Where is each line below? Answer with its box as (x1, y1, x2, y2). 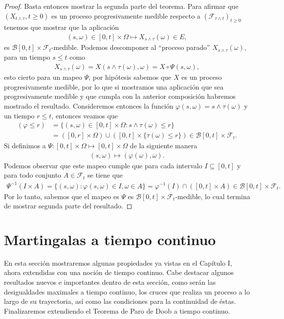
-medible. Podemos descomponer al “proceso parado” (51, 42, 210, 52)
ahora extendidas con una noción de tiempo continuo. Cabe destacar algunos (4, 267, 234, 277)
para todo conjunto (4, 170, 62, 180)
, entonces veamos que (51, 110, 118, 120)
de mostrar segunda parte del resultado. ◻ (4, 201, 132, 211)
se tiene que (87, 170, 123, 180)
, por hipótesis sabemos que (88, 72, 172, 82)
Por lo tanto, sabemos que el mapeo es (4, 191, 119, 201)
